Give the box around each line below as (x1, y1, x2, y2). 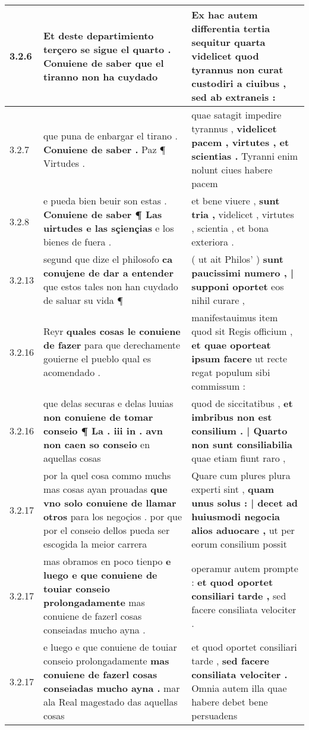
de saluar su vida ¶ (43, 293, 123, 307)
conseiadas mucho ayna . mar (43, 681, 180, 695)
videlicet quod (191, 49, 259, 63)
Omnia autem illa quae (191, 681, 287, 695)
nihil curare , (191, 293, 245, 307)
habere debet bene (191, 695, 268, 709)
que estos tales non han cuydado (43, 279, 178, 293)
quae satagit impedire (191, 108, 282, 122)
